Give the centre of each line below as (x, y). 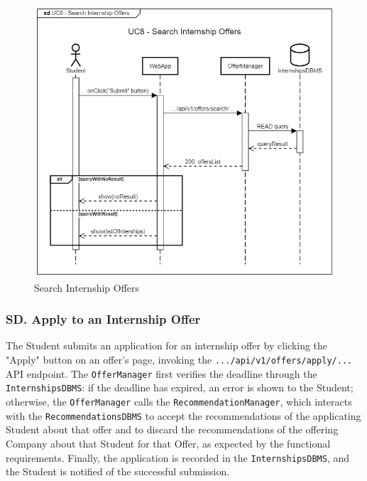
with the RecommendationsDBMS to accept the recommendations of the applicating (183, 415)
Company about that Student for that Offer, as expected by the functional (168, 443)
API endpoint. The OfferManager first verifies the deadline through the (161, 373)
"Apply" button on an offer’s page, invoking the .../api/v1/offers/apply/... (179, 360)
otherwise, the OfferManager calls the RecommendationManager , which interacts (179, 402)
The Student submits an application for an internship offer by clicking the (167, 345)
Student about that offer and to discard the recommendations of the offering (172, 429)
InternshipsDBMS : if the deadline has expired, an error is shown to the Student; (180, 387)
